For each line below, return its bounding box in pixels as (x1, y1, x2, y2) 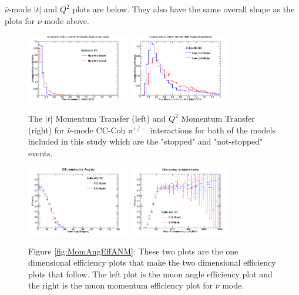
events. (28, 147, 53, 159)
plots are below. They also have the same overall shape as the (72, 3, 295, 15)
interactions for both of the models (150, 123, 276, 136)
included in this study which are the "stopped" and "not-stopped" (28, 135, 263, 147)
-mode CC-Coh (71, 123, 126, 136)
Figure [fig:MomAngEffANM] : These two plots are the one (28, 244, 238, 257)
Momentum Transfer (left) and (55, 112, 166, 125)
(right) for (28, 123, 65, 136)
